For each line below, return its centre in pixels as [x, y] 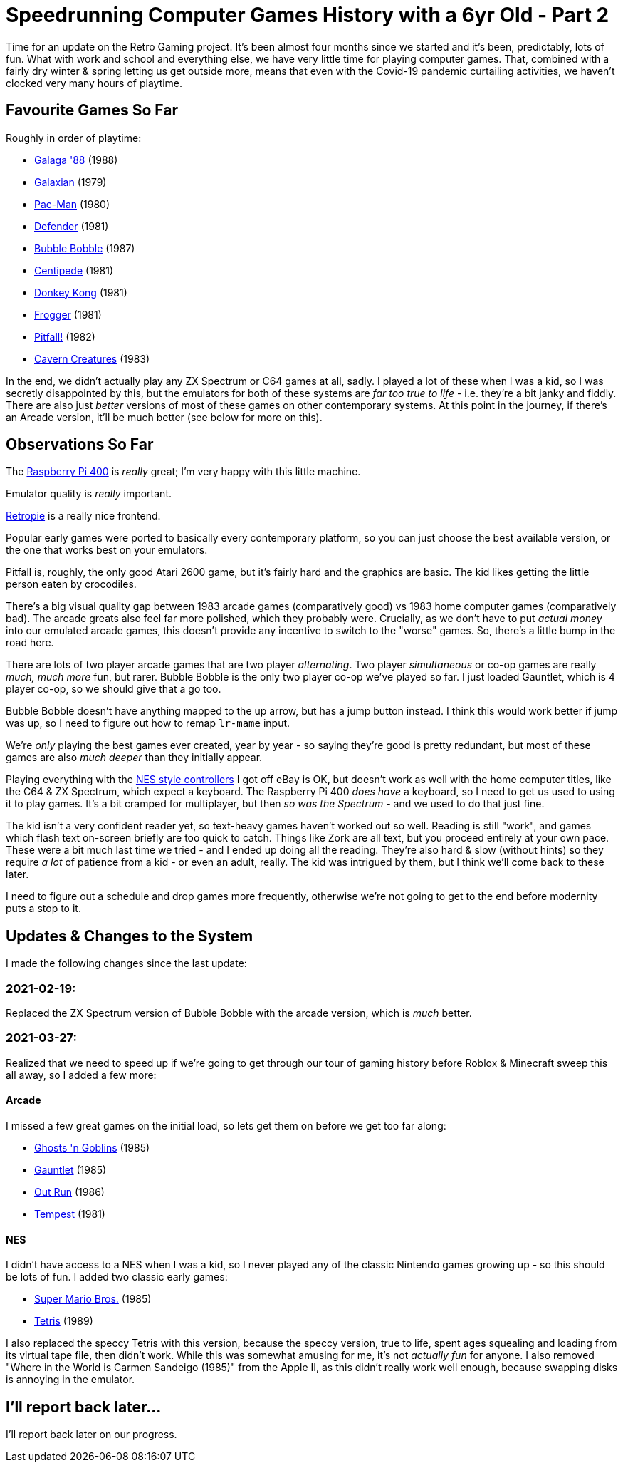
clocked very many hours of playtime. [94, 83]
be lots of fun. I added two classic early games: [117, 1277]
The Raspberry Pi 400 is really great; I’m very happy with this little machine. [183, 472]
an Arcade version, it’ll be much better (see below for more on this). [164, 417]
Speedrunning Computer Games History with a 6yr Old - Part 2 [308, 15]
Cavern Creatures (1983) [92, 358]
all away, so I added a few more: [81, 1075]
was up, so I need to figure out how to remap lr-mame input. [148, 723]
